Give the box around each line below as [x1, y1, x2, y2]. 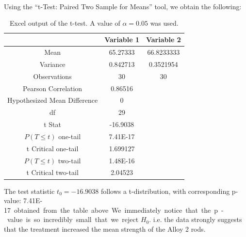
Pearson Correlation [23, 83, 82, 93]
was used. [150, 17, 179, 28]
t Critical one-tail [26, 143, 79, 153]
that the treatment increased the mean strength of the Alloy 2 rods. [4, 223, 206, 234]
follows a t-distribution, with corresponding [100, 186, 230, 196]
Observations [33, 71, 72, 81]
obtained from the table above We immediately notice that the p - [14, 205, 224, 215]
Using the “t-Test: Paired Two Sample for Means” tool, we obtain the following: [4, 1, 242, 11]
